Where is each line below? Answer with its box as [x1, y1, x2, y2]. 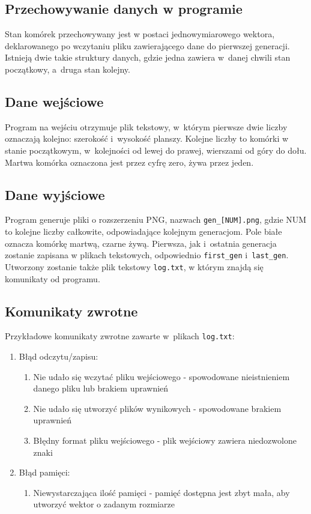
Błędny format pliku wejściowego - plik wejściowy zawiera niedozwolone [33, 434, 297, 446]
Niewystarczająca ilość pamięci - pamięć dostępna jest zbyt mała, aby [33, 486, 290, 498]
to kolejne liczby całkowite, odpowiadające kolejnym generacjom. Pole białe [5, 225, 282, 238]
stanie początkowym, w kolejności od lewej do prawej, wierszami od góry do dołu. [5, 144, 307, 156]
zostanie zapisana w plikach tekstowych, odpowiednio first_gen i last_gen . [5, 249, 289, 261]
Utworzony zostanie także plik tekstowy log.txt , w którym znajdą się [5, 260, 264, 273]
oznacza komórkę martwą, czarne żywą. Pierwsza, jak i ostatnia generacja [5, 237, 277, 249]
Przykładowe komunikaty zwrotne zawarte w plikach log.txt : [5, 330, 235, 342]
